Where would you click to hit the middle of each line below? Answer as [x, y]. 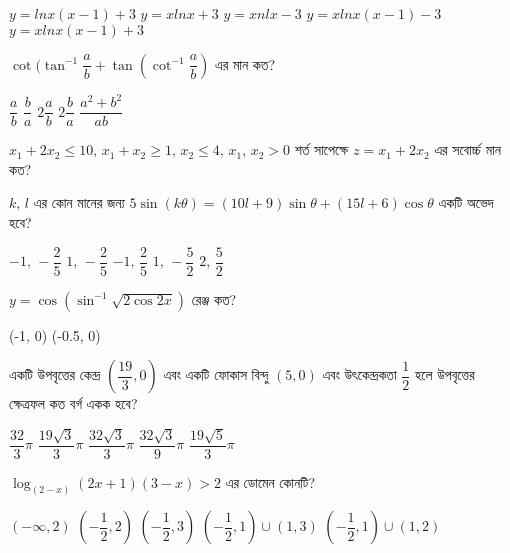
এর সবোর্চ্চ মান [467, 149]
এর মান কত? [245, 63]
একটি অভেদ [466, 202]
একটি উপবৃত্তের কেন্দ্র [55, 374]
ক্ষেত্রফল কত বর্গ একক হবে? [73, 403]
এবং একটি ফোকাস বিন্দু [216, 374]
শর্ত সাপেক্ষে [321, 149]
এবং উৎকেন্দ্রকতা [359, 374]
